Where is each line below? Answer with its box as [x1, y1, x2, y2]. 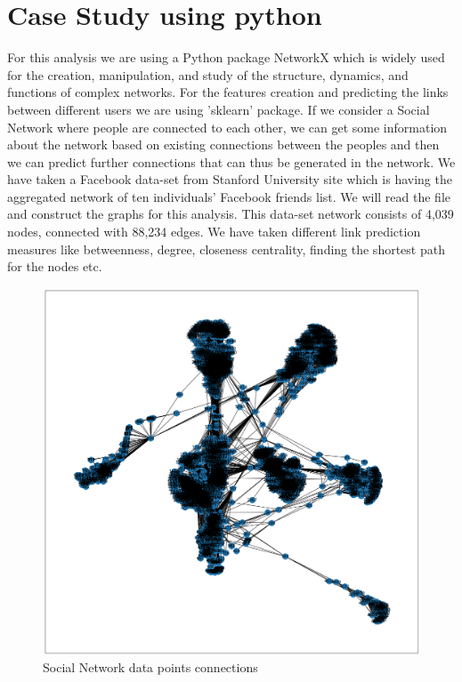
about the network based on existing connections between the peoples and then [7, 135, 440, 154]
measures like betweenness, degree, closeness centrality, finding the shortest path [7, 239, 445, 258]
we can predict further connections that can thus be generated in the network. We [7, 152, 456, 171]
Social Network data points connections [43, 658, 258, 677]
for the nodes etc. [7, 257, 102, 276]
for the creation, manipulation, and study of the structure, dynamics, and [7, 65, 409, 84]
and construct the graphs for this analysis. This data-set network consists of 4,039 [7, 205, 454, 223]
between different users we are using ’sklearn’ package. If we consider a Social [7, 100, 430, 118]
